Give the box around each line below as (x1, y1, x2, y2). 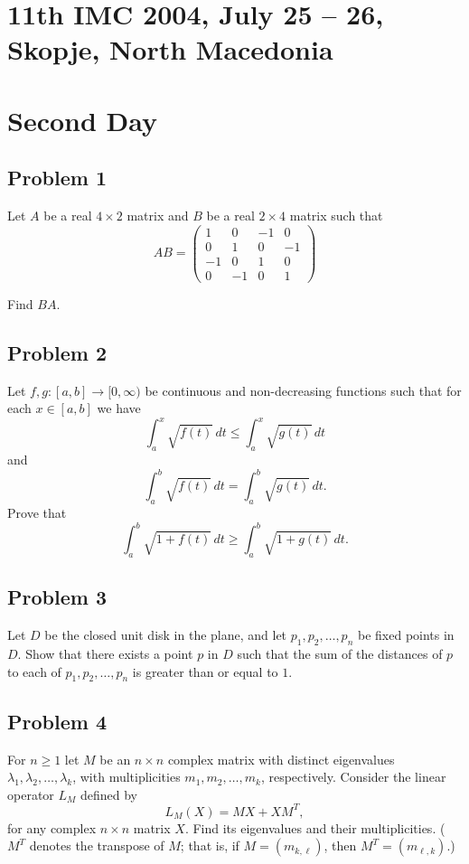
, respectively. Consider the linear (260, 767, 446, 786)
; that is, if (180, 836, 239, 855)
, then (324, 836, 357, 855)
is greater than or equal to (132, 662, 278, 681)
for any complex (7, 818, 97, 837)
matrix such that (289, 206, 383, 225)
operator (7, 784, 54, 803)
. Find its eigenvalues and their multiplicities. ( (184, 818, 446, 837)
